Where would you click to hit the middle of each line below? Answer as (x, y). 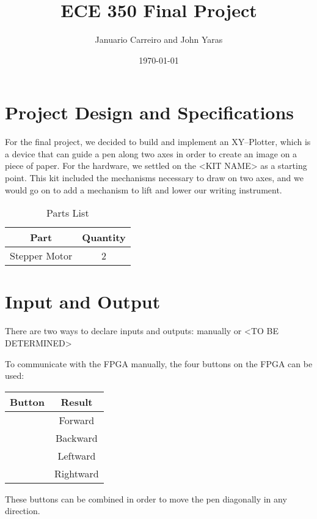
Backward (77, 438)
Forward (77, 420)
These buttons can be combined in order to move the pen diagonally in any (146, 498)
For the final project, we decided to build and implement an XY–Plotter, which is (158, 142)
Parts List (68, 213)
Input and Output (83, 301)
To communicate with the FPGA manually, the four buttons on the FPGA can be (159, 363)
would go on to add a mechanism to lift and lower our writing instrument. (144, 189)
